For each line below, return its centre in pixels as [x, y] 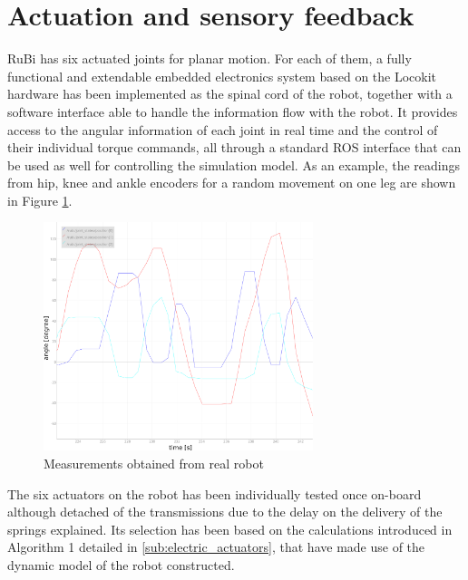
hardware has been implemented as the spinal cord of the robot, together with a [230, 94]
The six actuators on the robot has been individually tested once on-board [214, 493]
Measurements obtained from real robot [154, 463]
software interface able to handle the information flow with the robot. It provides [233, 111]
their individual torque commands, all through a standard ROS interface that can [234, 147]
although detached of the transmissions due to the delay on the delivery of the [225, 512]
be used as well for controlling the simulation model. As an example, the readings [234, 164]
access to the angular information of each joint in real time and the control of [223, 129]
